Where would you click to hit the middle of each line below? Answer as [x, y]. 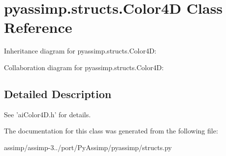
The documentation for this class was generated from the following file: [111, 131]
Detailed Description [58, 93]
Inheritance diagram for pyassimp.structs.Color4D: [80, 51]
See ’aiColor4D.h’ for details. [48, 114]
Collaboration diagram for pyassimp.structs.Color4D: [84, 67]
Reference [38, 27]
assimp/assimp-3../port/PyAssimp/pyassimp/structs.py [88, 147]
